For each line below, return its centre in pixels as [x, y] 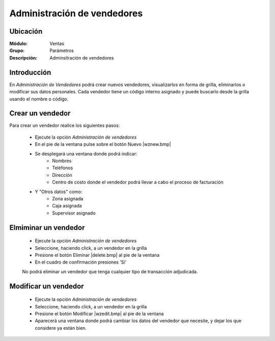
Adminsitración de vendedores [82, 58]
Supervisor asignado [74, 213]
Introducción [30, 72]
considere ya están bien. [61, 328]
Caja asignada [67, 206]
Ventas [57, 44]
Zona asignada [68, 198]
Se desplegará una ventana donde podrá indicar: [86, 153]
